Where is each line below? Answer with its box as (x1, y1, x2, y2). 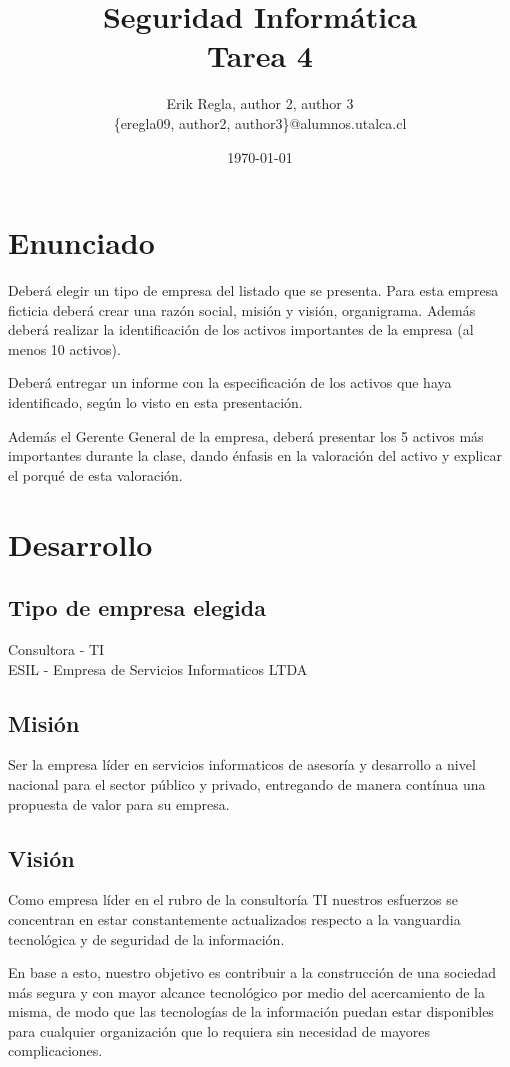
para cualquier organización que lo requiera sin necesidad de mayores (8, 1020, 431, 1041)
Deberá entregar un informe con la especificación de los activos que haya (8, 372, 452, 393)
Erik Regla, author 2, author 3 (166, 93, 354, 114)
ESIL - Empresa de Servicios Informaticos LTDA (8, 658, 308, 679)
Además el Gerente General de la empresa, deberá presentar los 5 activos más (8, 425, 484, 446)
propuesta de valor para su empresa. (8, 793, 230, 814)
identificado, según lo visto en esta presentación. (8, 392, 303, 412)
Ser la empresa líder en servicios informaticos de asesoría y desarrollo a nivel (8, 754, 476, 775)
